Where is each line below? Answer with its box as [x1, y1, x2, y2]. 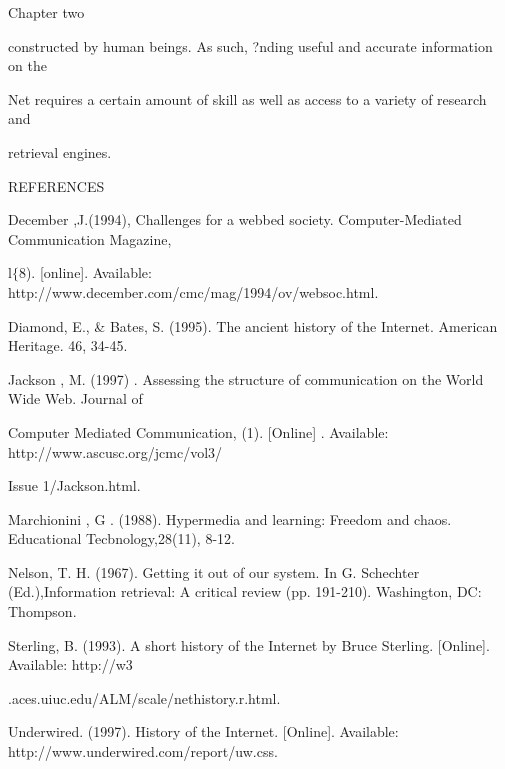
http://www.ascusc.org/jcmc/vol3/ [8, 441, 223, 462]
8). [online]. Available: [18, 262, 152, 283]
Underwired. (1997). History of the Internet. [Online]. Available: [8, 721, 399, 742]
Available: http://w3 [8, 654, 133, 675]
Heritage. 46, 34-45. [8, 335, 128, 356]
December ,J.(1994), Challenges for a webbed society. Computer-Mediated [8, 209, 462, 230]
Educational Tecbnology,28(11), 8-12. [8, 528, 235, 549]
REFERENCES [8, 175, 105, 196]
